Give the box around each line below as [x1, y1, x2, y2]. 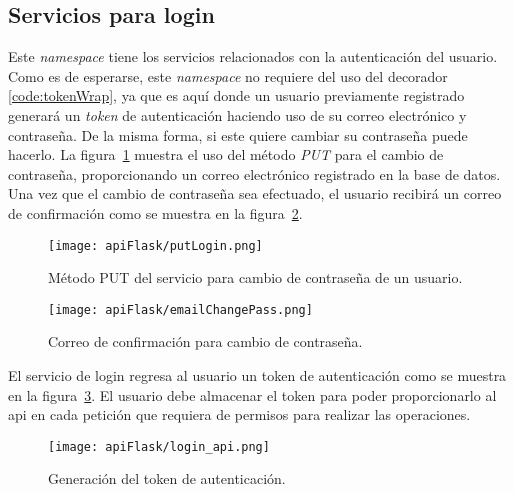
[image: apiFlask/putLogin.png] [48, 238, 263, 253]
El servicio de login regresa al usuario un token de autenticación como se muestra [8, 365, 507, 386]
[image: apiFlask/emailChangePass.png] [48, 302, 313, 317]
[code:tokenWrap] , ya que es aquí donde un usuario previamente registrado [8, 85, 465, 106]
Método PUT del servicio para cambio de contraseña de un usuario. [48, 267, 463, 288]
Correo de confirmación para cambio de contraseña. [48, 331, 363, 352]
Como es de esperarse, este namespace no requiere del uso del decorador [8, 65, 448, 86]
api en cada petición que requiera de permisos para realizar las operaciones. [8, 404, 471, 425]
